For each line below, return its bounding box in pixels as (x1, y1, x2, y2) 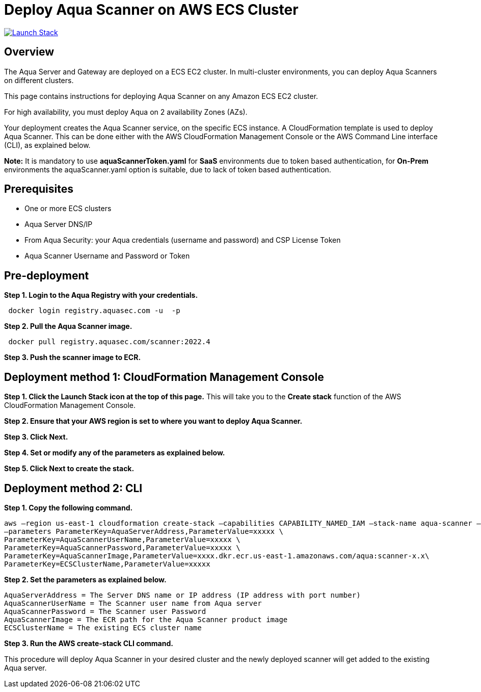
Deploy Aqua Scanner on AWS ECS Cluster (4, 1, 299, 18)
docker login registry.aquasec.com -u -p (8, 306, 180, 315)
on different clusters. (4, 75, 74, 85)
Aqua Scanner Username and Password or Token (24, 251, 190, 261)
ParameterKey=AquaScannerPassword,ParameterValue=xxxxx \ (4, 543, 240, 552)
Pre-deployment (4, 269, 89, 282)
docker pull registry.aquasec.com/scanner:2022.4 (8, 338, 210, 346)
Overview (4, 45, 55, 59)
